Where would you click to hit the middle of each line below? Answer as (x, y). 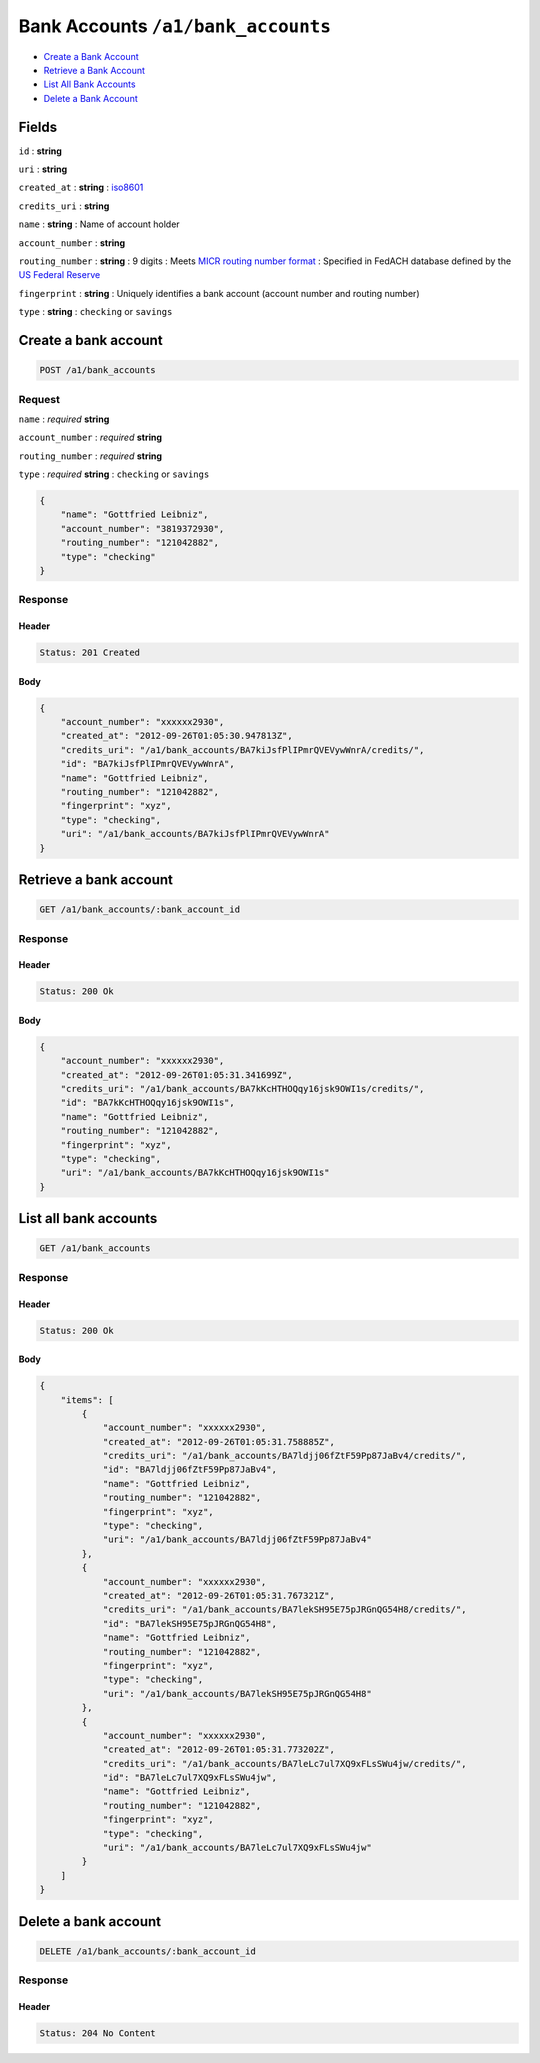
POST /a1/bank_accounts (98, 370)
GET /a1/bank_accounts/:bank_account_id (139, 909)
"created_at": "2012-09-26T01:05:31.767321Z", (218, 1595)
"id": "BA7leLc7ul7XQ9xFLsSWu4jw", (189, 1778)
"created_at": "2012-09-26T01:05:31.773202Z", (218, 1749)
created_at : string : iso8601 (81, 187)
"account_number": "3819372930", (142, 528)
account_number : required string (90, 437)
